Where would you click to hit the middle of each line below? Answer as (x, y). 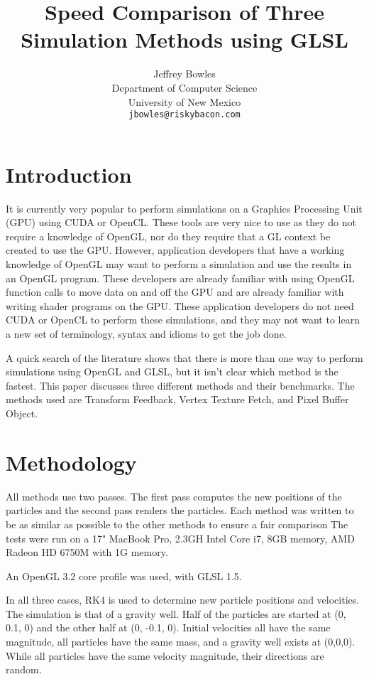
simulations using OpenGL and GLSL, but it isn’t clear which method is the (172, 371)
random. (24, 669)
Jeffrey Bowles (184, 74)
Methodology (71, 462)
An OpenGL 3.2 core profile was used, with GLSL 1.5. (124, 576)
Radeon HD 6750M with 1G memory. (87, 552)
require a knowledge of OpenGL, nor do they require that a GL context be (168, 236)
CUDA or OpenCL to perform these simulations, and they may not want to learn (183, 320)
